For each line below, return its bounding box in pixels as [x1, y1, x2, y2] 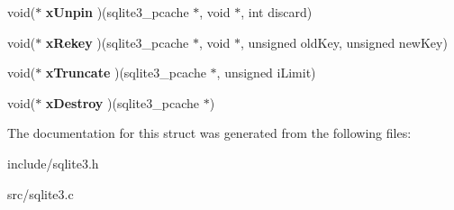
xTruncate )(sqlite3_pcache [45, 63, 206, 82]
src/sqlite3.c [7, 184, 74, 203]
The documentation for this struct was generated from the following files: [7, 123, 412, 142]
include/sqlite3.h [7, 153, 99, 172]
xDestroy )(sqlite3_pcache [45, 93, 199, 112]
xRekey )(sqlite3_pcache [45, 32, 189, 51]
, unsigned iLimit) [216, 63, 316, 82]
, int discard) [241, 3, 313, 21]
